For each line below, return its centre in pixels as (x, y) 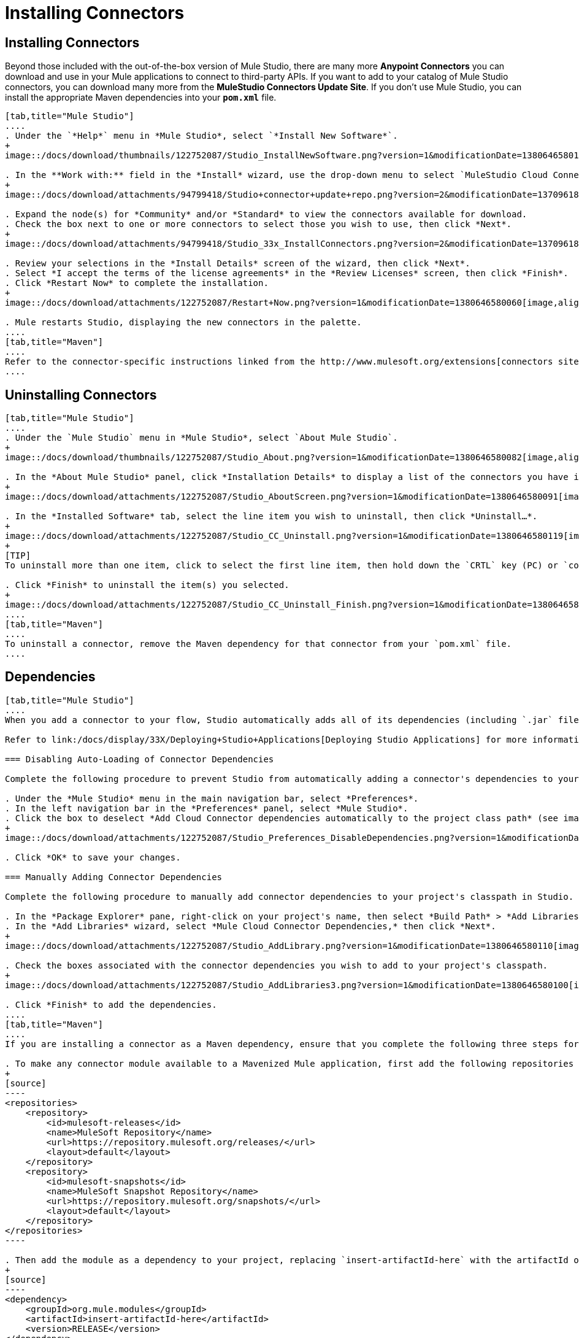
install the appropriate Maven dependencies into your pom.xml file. (141, 98)
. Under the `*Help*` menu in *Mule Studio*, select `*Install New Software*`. (201, 136)
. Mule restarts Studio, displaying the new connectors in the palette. (183, 323)
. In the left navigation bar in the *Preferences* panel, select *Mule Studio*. (207, 808)
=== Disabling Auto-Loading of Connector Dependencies (140, 759)
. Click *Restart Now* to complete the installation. (137, 283)
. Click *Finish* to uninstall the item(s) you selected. (147, 585)
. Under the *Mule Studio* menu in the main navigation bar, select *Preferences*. (212, 798)
